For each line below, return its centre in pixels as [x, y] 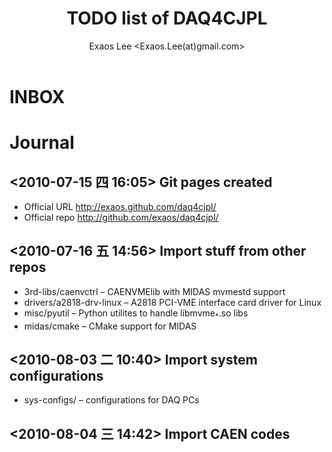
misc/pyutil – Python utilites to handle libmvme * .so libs [136, 314]
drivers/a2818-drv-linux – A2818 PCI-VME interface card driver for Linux [172, 302]
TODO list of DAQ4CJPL [167, 18]
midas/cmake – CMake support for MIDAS [110, 326]
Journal [42, 143]
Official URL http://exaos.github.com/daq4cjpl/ [120, 206]
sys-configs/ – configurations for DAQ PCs [111, 400]
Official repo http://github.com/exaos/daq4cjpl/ [121, 217]
